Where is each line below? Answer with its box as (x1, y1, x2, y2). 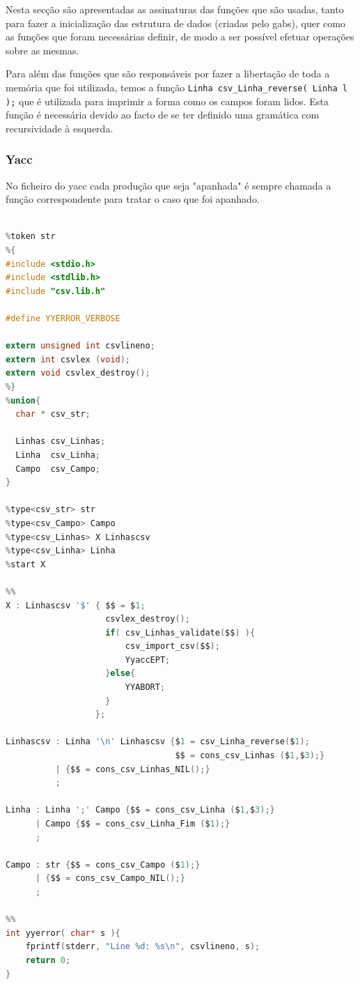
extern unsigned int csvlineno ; (6, 341, 155, 351)
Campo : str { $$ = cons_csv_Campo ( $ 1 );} (6, 859, 201, 870)
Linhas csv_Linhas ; (15, 436, 106, 447)
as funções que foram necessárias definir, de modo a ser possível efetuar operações (6, 29, 354, 44)
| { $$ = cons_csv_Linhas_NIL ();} (55, 764, 210, 774)
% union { (6, 395, 41, 406)
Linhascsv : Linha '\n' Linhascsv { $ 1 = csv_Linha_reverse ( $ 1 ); (6, 737, 310, 747)
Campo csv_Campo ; (15, 463, 101, 474)
